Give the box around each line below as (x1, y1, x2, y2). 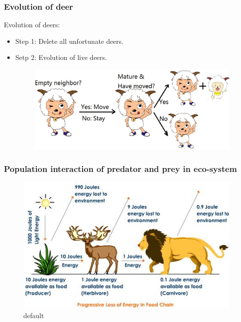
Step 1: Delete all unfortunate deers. (15, 36, 123, 46)
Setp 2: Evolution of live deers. (15, 52, 107, 62)
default (23, 310, 44, 320)
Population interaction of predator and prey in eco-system (4, 162, 237, 174)
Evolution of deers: (4, 19, 60, 30)
